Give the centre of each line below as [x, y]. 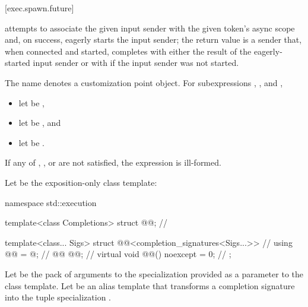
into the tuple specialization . [58, 297]
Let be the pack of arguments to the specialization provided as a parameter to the [154, 273]
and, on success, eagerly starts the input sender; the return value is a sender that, [153, 39]
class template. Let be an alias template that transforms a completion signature [150, 285]
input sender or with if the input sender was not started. [136, 63]
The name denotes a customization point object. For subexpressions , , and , [144, 82]
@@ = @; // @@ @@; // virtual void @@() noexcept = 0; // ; [118, 254]
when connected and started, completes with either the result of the [128, 51]
